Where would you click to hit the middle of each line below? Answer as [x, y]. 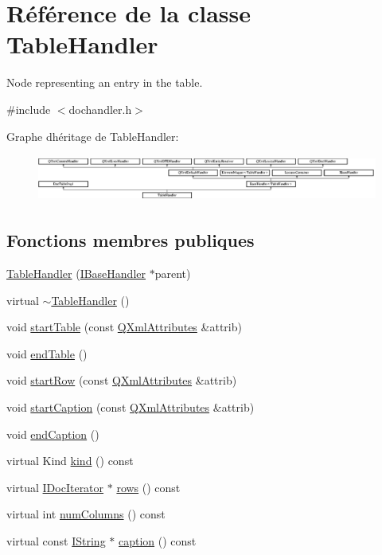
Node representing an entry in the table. [105, 82]
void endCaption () [53, 434]
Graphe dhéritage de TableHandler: [93, 136]
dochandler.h [100, 109]
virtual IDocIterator [55, 487]
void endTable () [47, 353]
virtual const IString [56, 540]
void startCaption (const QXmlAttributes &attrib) [131, 407]
